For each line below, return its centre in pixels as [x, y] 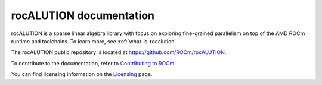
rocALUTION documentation [83, 15]
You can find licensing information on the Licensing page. [82, 74]
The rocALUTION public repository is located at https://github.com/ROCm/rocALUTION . [119, 52]
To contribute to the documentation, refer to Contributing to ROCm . [93, 63]
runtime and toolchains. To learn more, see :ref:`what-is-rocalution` [94, 41]
